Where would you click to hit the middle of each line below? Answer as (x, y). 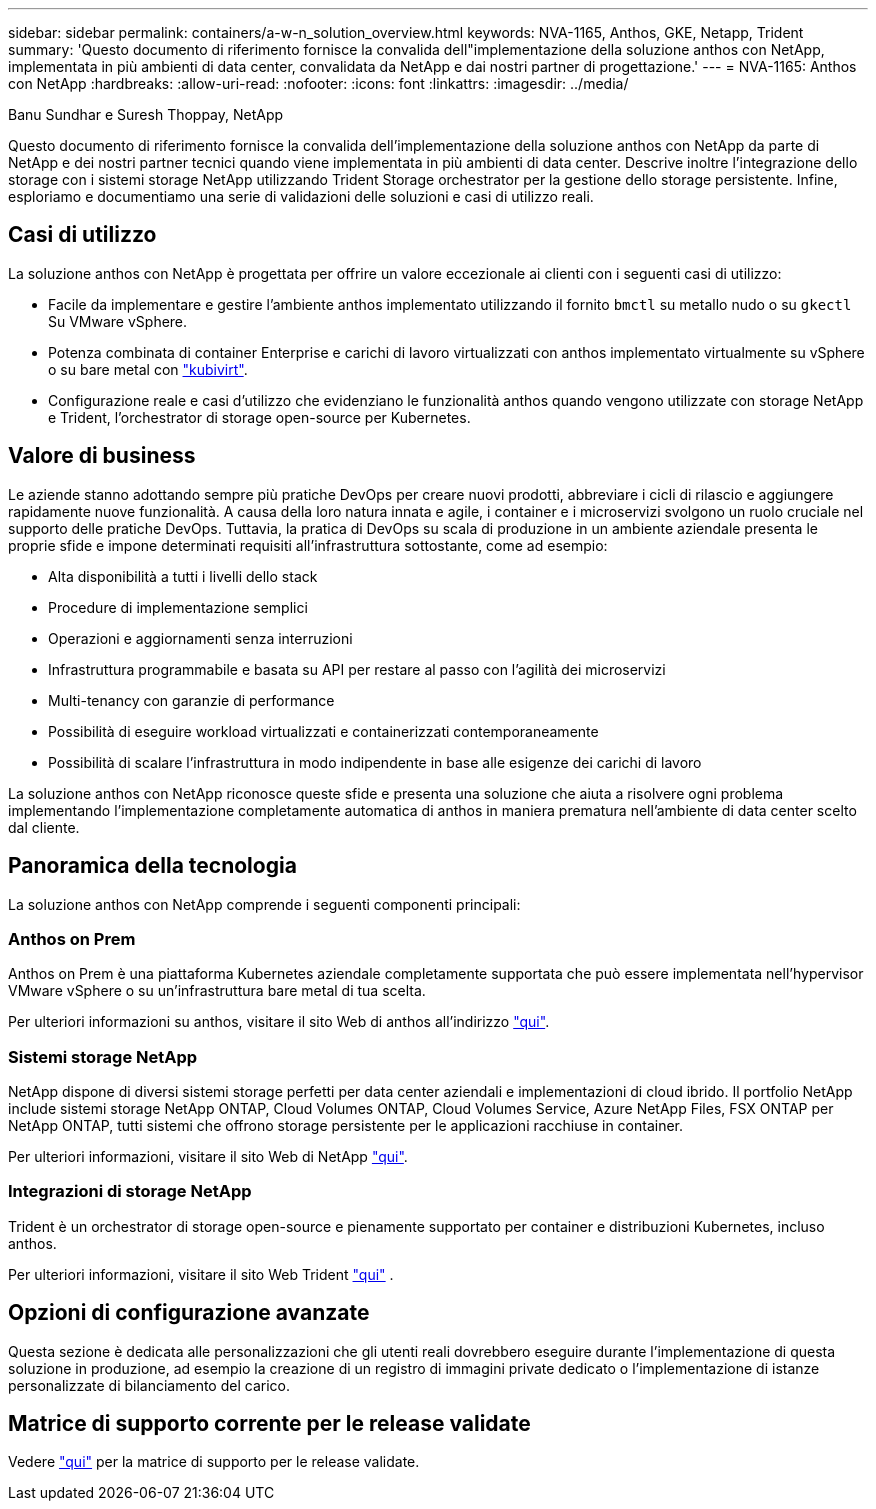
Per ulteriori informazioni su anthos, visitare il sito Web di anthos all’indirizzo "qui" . (279, 1022)
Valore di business (102, 456)
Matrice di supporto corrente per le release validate (269, 1424)
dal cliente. (44, 827)
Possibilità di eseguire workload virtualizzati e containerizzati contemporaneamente (323, 731)
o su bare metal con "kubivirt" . (148, 369)
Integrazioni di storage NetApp (130, 1191)
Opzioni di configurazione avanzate (189, 1313)
